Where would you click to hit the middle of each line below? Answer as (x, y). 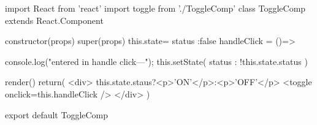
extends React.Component (54, 20)
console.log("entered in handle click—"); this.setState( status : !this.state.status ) (156, 61)
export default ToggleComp (57, 114)
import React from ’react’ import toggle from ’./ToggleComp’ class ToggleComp (155, 8)
